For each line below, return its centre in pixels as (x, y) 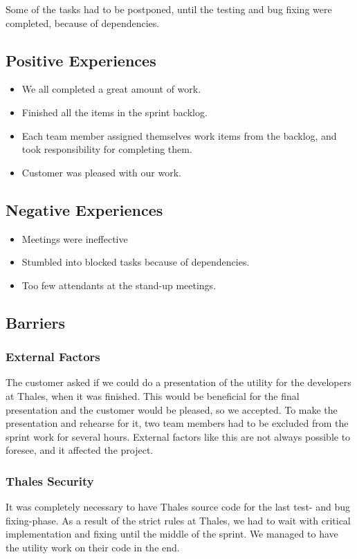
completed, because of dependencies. (83, 22)
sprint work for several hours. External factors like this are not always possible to (178, 436)
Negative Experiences (84, 209)
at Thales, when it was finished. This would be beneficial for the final (153, 395)
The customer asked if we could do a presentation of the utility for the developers (178, 382)
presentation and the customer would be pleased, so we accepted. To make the (172, 409)
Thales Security (50, 480)
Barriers (36, 322)
